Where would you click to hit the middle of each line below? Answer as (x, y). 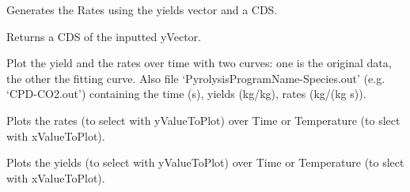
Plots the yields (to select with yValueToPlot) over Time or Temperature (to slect (205, 162)
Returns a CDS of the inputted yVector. (104, 36)
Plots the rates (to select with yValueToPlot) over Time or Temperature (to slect (203, 120)
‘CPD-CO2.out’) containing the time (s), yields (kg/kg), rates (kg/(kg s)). (186, 94)
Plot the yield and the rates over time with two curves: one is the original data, (199, 63)
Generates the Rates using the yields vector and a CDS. (142, 9)
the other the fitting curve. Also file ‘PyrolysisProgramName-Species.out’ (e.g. (196, 78)
